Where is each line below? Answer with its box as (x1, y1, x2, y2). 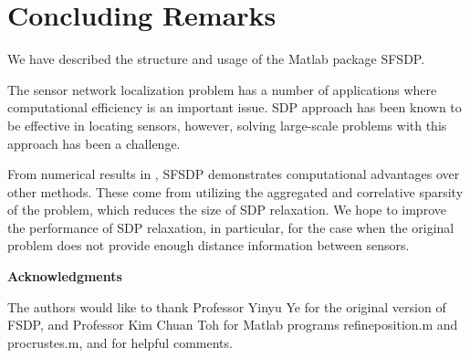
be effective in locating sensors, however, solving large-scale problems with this (7, 115, 447, 134)
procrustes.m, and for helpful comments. (7, 332, 233, 352)
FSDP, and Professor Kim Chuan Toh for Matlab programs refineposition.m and (7, 315, 458, 334)
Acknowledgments (7, 267, 122, 286)
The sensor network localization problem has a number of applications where (7, 79, 437, 99)
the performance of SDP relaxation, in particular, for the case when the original (7, 217, 454, 237)
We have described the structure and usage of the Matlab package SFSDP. (7, 49, 425, 68)
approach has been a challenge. (7, 133, 181, 153)
